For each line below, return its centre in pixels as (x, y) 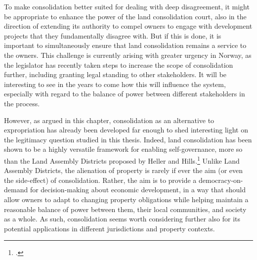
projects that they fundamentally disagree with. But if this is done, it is (113, 35)
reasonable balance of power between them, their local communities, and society (125, 209)
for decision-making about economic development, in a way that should (138, 190)
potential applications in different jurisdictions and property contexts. (109, 228)
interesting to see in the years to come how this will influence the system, (115, 84)
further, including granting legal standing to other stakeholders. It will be (115, 74)
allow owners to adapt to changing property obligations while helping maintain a (126, 199)
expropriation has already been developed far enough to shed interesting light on (126, 130)
